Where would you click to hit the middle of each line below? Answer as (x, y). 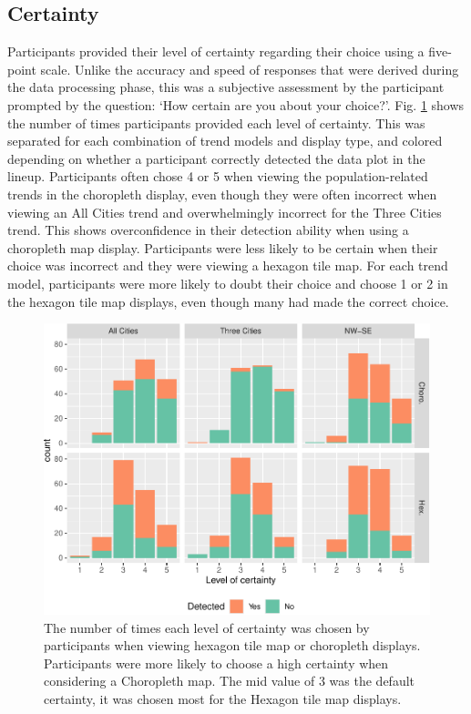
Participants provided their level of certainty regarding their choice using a (216, 51)
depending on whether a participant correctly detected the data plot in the (216, 158)
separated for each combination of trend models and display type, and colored (225, 141)
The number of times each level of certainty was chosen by (207, 627)
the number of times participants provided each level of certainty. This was (216, 122)
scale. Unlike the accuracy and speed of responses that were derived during (250, 69)
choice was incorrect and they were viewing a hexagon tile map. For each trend (228, 265)
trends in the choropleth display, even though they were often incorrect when (222, 194)
